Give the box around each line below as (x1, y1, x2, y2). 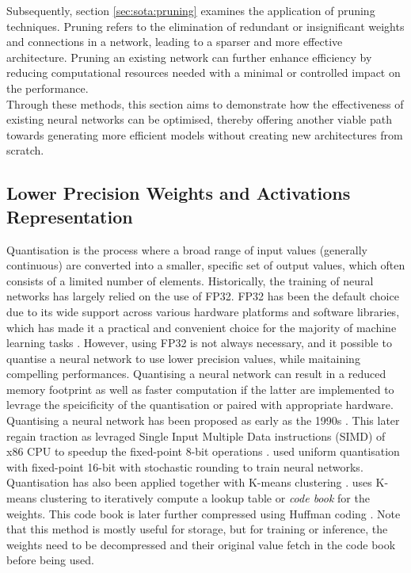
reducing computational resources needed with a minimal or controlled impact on (6, 64, 401, 81)
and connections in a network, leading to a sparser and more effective (6, 33, 343, 50)
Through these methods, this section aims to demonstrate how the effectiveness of (6, 95, 404, 112)
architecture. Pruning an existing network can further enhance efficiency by (6, 48, 372, 65)
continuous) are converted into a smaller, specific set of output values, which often (6, 257, 405, 273)
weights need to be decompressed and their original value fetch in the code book (6, 536, 396, 552)
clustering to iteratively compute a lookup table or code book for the (40, 490, 370, 506)
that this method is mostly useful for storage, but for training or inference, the (6, 521, 388, 537)
